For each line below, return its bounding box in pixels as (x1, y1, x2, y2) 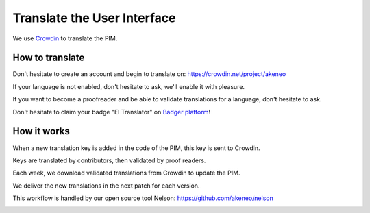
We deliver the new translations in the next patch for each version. (12, 181, 200, 190)
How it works (12, 125, 70, 137)
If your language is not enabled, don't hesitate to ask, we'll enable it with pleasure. (12, 82, 245, 90)
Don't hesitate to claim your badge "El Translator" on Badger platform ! (12, 108, 210, 116)
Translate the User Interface (12, 10, 176, 25)
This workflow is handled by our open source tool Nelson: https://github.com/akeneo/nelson (12, 194, 273, 202)
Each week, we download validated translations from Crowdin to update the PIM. (12, 168, 241, 177)
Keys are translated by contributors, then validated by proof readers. (12, 156, 206, 164)
